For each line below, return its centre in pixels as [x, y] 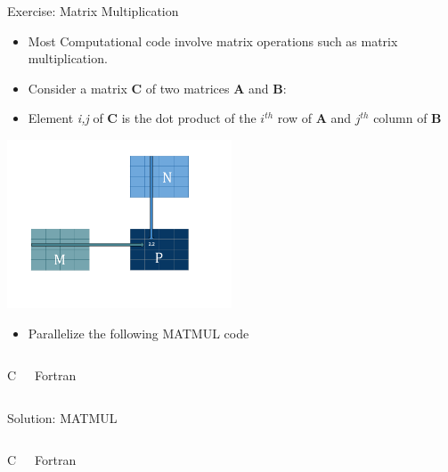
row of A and [314, 118]
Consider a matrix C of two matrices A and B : [157, 88]
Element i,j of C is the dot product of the [142, 118]
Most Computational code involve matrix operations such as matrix [213, 41]
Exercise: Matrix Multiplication [93, 11]
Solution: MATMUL [62, 417]
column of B [407, 118]
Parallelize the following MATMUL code [138, 333]
